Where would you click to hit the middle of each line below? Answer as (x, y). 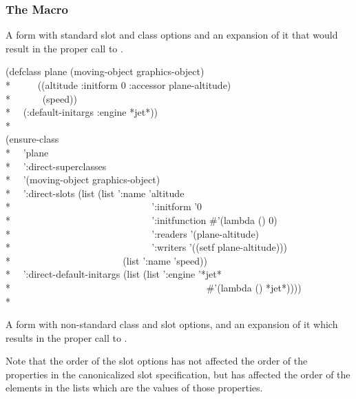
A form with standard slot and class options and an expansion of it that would (172, 35)
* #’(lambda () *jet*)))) (154, 287)
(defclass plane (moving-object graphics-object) (105, 71)
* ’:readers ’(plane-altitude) (133, 233)
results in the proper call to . (66, 337)
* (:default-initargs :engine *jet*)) (82, 112)
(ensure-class (32, 139)
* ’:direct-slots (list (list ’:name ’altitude (95, 193)
